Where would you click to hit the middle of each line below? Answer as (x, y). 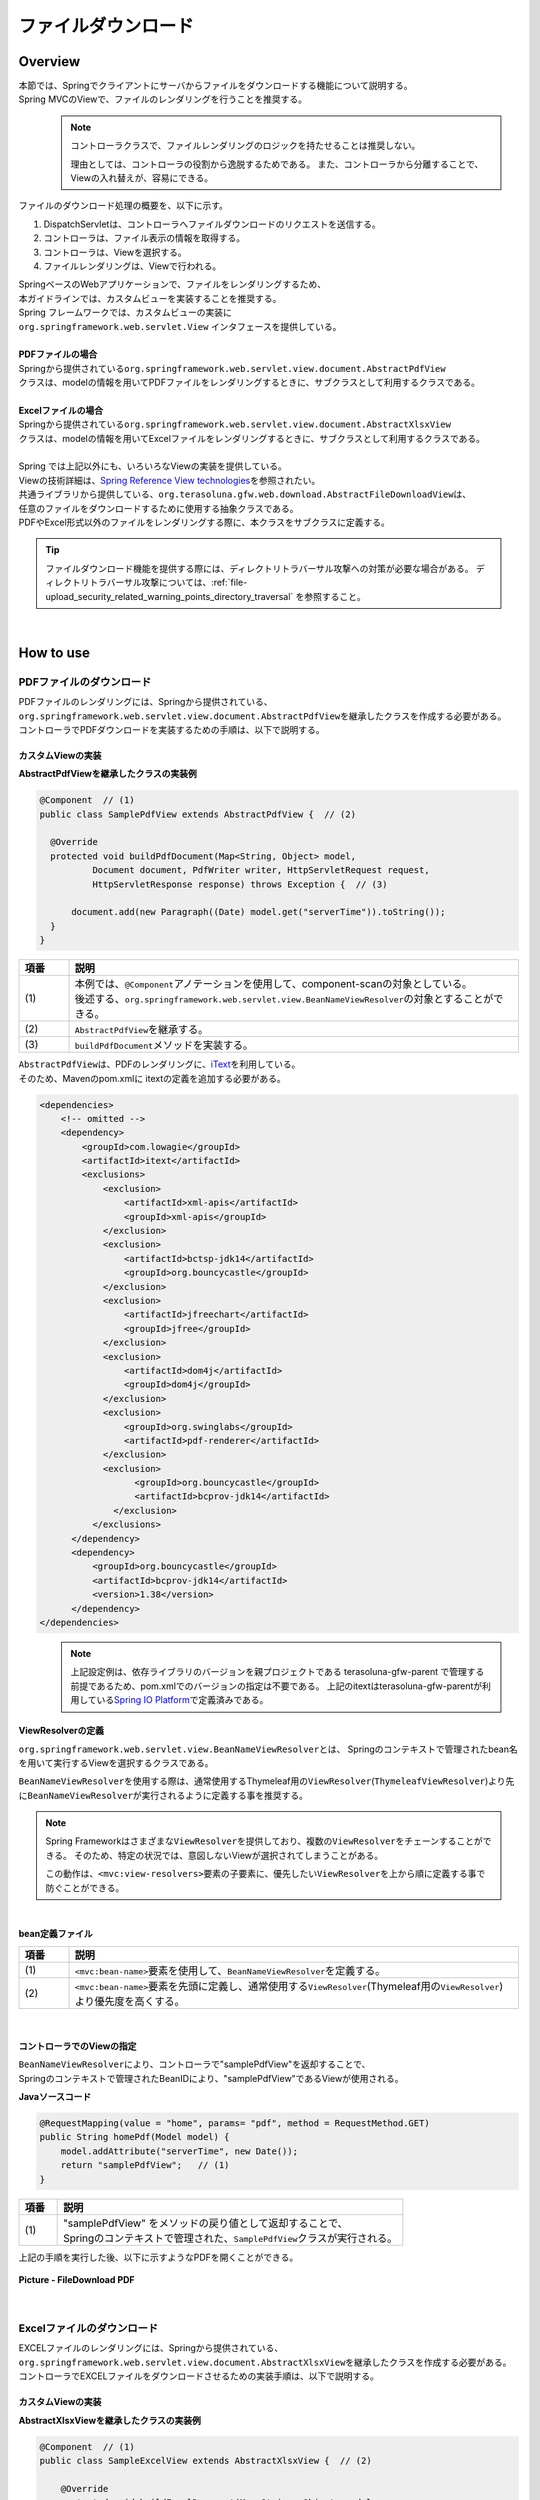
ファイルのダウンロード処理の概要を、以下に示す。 (123, 206)
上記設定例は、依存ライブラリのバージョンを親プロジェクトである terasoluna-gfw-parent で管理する (277, 1672)
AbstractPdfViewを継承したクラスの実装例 (107, 774)
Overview (49, 61)
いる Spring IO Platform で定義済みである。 (182, 1700)
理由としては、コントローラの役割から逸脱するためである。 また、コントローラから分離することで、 (277, 164)
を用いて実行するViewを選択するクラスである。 (116, 1762)
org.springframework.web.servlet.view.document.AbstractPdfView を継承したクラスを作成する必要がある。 (262, 716)
